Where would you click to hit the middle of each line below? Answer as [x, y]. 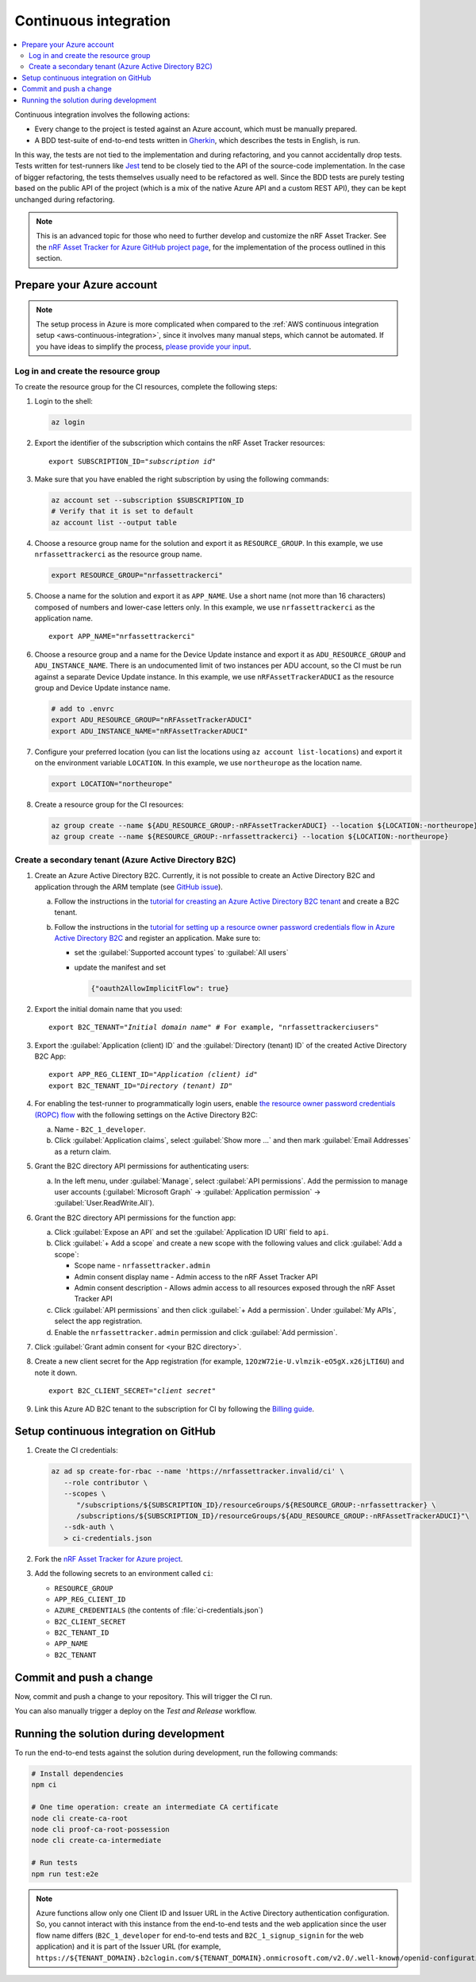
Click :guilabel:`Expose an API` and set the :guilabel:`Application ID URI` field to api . [192, 1233]
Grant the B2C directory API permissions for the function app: [135, 1217]
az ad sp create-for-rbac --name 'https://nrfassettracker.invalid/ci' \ [198, 1471]
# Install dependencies [78, 1774]
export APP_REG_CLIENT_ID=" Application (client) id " [153, 1074]
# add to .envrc [83, 708]
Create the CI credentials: [76, 1450]
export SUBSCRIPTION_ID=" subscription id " [132, 461]
